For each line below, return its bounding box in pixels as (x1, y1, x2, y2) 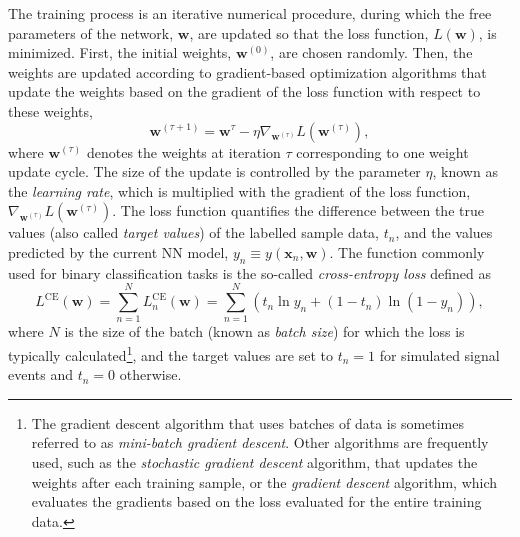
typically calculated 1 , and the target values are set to (8, 342, 333, 365)
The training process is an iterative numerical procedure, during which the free (8, 3, 492, 23)
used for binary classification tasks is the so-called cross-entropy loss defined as (8, 262, 491, 283)
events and (8, 364, 74, 385)
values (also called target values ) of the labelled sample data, (8, 222, 380, 243)
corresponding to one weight (296, 141, 469, 162)
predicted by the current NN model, (8, 241, 229, 262)
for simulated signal (379, 344, 500, 365)
